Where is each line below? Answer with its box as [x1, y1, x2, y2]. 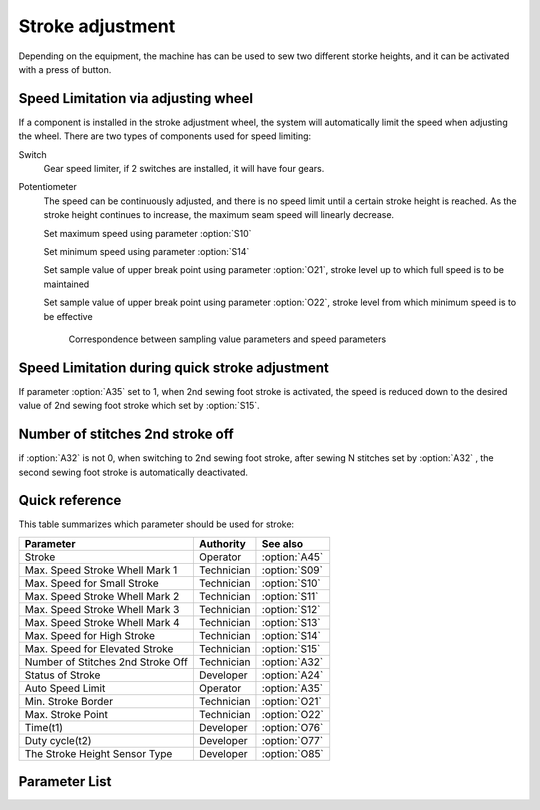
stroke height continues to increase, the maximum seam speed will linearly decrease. [43, 209, 395, 221]
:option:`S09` [261, 563, 324, 577]
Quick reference [18, 492, 122, 509]
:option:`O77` [261, 733, 324, 747]
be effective [43, 310, 94, 322]
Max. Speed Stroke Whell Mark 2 [24, 589, 180, 603]
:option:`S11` [261, 589, 319, 603]
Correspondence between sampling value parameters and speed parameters [68, 333, 387, 345]
